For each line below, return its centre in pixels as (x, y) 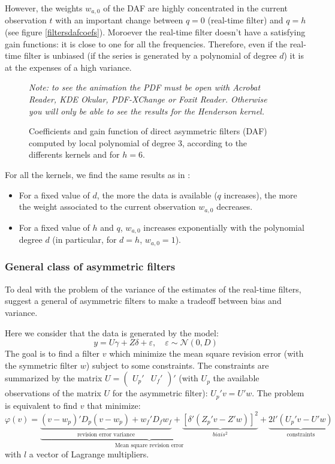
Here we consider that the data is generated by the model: (112, 332)
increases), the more (260, 195)
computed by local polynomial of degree (102, 142)
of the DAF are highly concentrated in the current (195, 8)
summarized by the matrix (54, 378)
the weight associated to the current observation (107, 207)
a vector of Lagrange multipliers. (89, 454)
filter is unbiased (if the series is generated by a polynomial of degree (150, 55)
